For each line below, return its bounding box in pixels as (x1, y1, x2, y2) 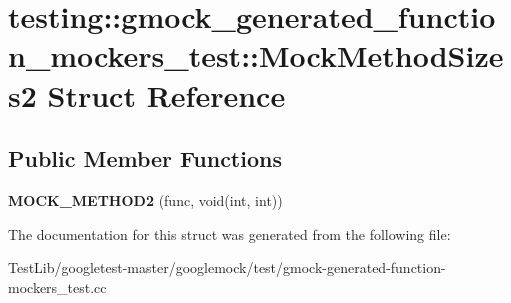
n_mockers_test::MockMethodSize (8, 35, 504, 76)
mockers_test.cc (8, 276, 107, 297)
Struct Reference (47, 74, 286, 115)
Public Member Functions (8, 143, 282, 174)
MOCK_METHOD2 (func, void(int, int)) (8, 189, 283, 210)
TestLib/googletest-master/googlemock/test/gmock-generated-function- (8, 257, 446, 278)
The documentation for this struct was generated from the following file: (8, 223, 451, 244)
